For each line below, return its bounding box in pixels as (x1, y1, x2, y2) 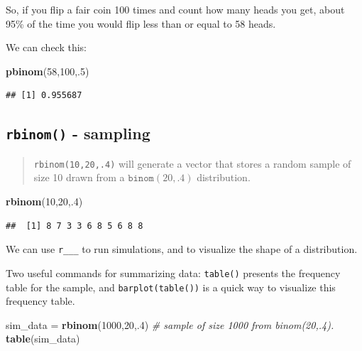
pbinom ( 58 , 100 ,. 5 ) (6, 63, 89, 78)
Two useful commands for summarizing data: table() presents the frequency (6, 265, 341, 280)
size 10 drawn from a (33, 170, 125, 185)
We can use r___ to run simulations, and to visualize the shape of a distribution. (6, 242, 358, 256)
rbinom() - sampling (6, 122, 150, 144)
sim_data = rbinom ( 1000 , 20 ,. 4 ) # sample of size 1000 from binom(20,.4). (6, 317, 334, 332)
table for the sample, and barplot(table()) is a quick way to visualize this (6, 279, 336, 294)
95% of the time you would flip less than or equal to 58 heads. (6, 16, 276, 31)
